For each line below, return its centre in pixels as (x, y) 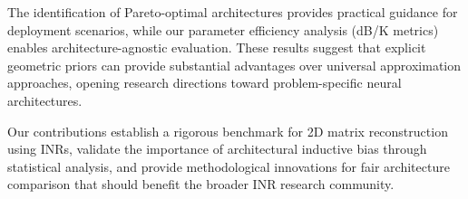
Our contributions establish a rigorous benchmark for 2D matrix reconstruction (228, 131)
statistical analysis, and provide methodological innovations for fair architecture (229, 166)
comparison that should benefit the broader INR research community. (201, 184)
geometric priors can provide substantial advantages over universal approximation (234, 65)
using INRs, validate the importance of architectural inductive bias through (217, 149)
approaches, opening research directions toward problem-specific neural (205, 83)
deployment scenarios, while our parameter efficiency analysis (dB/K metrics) (223, 29)
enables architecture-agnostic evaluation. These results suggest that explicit (217, 47)
